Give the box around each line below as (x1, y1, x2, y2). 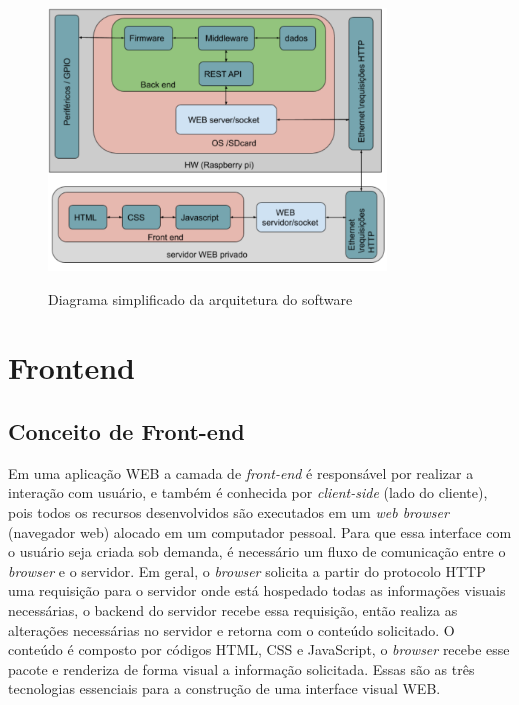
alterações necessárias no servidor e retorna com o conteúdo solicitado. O (8, 619, 455, 640)
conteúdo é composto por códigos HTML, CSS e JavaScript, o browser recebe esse (8, 639, 510, 660)
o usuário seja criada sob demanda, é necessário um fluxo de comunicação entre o (8, 541, 506, 562)
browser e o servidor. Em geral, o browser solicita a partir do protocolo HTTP (8, 560, 486, 581)
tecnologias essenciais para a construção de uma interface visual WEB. (8, 678, 441, 699)
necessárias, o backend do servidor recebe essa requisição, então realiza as (8, 599, 458, 620)
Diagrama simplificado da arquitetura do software (48, 288, 353, 309)
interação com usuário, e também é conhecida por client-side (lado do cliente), (8, 482, 488, 503)
